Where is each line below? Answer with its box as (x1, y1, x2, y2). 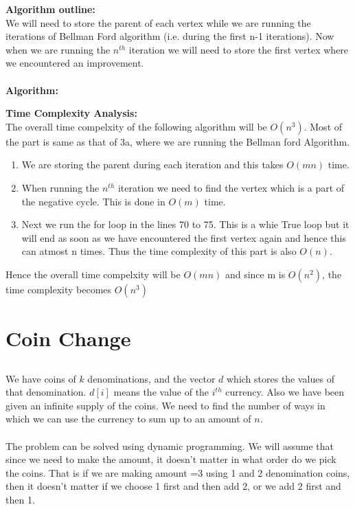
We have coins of (5, 371, 76, 385)
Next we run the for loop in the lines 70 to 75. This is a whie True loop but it (21, 217, 350, 231)
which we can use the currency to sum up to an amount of (5, 411, 251, 426)
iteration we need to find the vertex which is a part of (117, 180, 345, 194)
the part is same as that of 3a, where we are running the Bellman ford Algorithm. (5, 134, 350, 148)
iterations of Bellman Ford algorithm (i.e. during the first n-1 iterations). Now (5, 29, 334, 43)
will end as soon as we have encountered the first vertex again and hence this (21, 230, 346, 245)
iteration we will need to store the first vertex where (128, 42, 349, 56)
